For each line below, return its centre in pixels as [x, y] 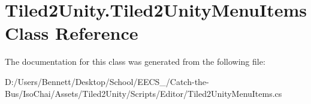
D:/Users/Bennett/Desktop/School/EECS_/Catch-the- [107, 81]
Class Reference [72, 33]
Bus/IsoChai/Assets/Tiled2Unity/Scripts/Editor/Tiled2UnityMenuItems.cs [144, 93]
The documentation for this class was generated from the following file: [135, 62]
